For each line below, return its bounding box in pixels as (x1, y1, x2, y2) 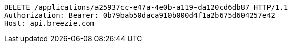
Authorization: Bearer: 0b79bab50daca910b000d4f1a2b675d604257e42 (4, 11, 276, 19)
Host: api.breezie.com (4, 19, 95, 27)
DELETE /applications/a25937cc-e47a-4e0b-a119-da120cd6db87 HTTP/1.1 (4, 3, 288, 11)
